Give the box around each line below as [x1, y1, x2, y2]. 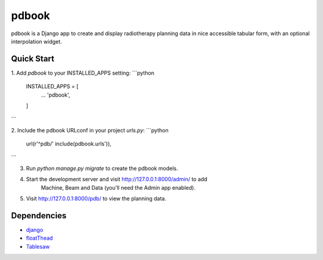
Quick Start [11, 54, 54, 64]
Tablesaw [26, 243, 50, 250]
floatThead [26, 234, 53, 242]
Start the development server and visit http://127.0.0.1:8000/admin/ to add [26, 176, 208, 183]
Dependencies [11, 211, 67, 221]
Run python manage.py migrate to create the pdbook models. [26, 165, 179, 172]
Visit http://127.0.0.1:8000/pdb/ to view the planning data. [26, 195, 167, 202]
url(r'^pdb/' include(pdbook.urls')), [26, 140, 112, 147]
